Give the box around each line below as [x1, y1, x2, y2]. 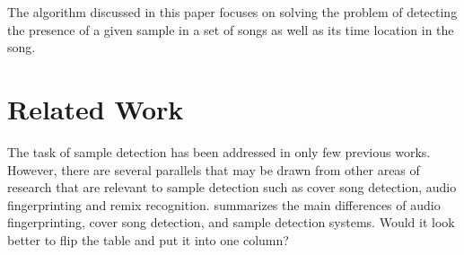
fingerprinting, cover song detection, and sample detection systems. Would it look [7, 213, 455, 232]
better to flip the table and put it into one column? [7, 230, 289, 249]
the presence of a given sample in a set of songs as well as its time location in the [7, 20, 454, 39]
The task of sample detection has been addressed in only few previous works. [7, 142, 431, 161]
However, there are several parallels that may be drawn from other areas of [7, 160, 420, 179]
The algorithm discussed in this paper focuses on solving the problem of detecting [7, 3, 458, 21]
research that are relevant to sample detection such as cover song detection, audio [7, 178, 457, 197]
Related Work [7, 90, 184, 127]
